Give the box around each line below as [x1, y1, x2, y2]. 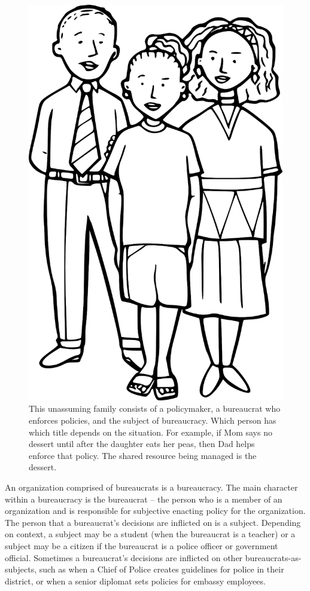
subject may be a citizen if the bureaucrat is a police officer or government [5, 539, 278, 552]
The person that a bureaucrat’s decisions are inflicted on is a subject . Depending [5, 516, 301, 528]
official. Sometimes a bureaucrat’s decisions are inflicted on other [5, 551, 243, 564]
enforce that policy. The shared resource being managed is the [29, 449, 257, 461]
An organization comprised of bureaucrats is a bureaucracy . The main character [5, 481, 298, 493]
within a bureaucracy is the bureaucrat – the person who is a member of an [5, 492, 282, 505]
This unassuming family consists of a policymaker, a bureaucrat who [29, 402, 281, 415]
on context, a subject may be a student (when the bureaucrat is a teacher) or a [5, 528, 296, 540]
